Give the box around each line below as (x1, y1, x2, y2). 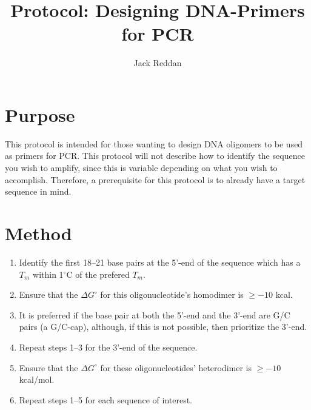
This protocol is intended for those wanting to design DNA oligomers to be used (5, 137, 303, 150)
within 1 (33, 267, 64, 280)
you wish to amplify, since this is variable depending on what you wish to (5, 161, 278, 174)
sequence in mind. (5, 185, 72, 198)
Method (5, 221, 72, 245)
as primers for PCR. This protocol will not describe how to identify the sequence (5, 149, 305, 162)
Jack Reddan (133, 56, 182, 69)
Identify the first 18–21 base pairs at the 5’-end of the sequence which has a (19, 255, 301, 268)
